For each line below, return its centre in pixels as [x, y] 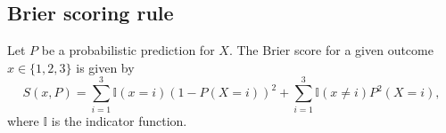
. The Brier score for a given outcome [331, 50]
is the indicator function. [119, 120]
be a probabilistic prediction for [128, 50]
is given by [105, 67]
